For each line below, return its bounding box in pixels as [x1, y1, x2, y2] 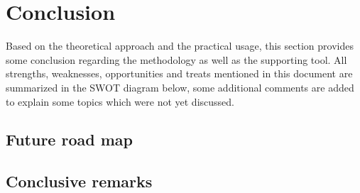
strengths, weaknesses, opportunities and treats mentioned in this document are [6, 66, 353, 81]
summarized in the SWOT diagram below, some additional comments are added [6, 79, 354, 94]
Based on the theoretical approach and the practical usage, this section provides [6, 38, 354, 53]
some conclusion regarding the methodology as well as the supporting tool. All [6, 52, 347, 67]
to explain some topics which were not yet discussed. [6, 94, 234, 109]
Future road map [6, 128, 133, 150]
